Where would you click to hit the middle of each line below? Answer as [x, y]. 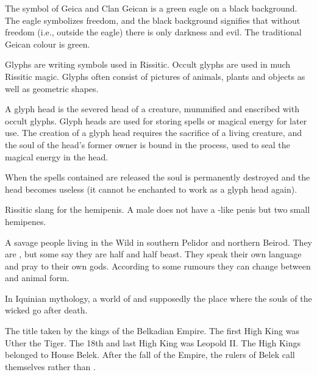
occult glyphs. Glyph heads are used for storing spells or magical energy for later [156, 120]
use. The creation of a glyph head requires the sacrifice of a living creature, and [153, 133]
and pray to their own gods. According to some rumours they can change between [158, 266]
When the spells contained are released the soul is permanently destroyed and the [158, 177]
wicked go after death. [46, 310]
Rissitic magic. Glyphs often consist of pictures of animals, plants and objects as [155, 76]
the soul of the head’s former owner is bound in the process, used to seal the [148, 144]
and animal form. [37, 278]
